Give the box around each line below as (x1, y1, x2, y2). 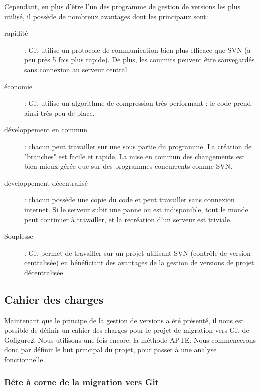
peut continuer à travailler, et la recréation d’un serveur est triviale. (24, 214, 232, 224)
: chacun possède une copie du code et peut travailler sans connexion (24, 194, 235, 205)
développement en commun (4, 124, 88, 135)
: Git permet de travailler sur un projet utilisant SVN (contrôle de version (24, 247, 251, 258)
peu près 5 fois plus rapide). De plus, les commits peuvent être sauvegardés (24, 54, 255, 65)
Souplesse (4, 231, 33, 241)
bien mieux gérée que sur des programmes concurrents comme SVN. (24, 161, 233, 171)
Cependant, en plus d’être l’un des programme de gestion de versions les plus (4, 1, 241, 11)
